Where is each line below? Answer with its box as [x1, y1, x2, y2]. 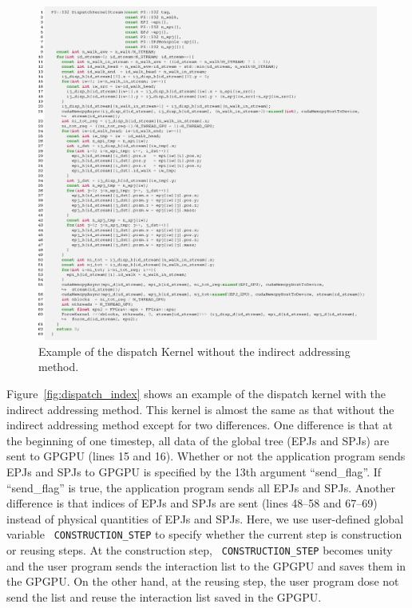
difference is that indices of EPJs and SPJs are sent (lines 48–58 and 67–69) [6, 495, 378, 511]
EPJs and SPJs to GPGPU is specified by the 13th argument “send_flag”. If [6, 463, 382, 480]
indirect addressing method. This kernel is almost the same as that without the [6, 401, 394, 417]
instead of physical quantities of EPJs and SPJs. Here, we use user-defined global [6, 510, 404, 527]
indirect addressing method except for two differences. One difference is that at [6, 417, 393, 433]
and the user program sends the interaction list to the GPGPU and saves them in [6, 557, 406, 574]
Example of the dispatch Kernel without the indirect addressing [38, 342, 351, 359]
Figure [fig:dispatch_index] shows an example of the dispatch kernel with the [6, 385, 386, 401]
